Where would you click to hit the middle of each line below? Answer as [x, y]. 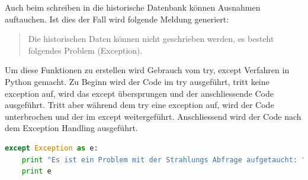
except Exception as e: [52, 148]
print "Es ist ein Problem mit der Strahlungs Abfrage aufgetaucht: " [164, 160]
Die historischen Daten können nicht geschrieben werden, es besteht [151, 39]
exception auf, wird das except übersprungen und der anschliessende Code [139, 93]
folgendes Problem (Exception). [85, 50]
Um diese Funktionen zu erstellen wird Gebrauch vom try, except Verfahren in [147, 70]
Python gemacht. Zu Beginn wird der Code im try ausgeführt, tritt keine [137, 81]
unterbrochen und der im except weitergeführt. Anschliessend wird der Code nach [153, 116]
